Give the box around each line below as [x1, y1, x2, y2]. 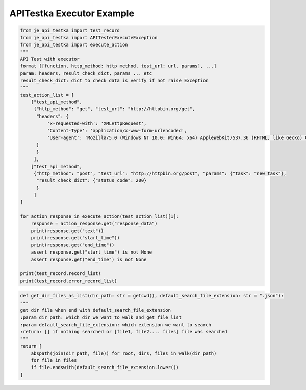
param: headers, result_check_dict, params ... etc [20, 71, 152, 76]
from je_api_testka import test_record [20, 28, 120, 33]
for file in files [31, 357, 77, 363]
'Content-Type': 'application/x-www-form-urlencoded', [46, 128, 187, 133]
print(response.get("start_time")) [31, 235, 120, 241]
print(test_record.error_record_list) [20, 278, 117, 284]
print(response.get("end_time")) [31, 242, 115, 248]
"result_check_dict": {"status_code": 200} [36, 178, 147, 183]
